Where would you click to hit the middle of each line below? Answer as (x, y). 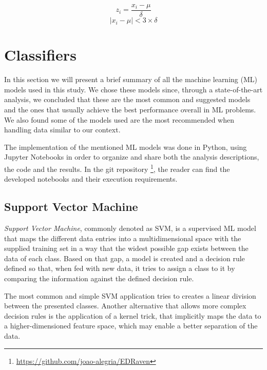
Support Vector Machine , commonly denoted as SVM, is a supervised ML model (130, 228)
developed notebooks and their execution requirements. (91, 179)
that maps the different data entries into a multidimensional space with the (123, 238)
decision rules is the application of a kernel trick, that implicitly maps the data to (133, 315)
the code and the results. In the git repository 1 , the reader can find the (117, 168)
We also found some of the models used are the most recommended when (119, 119)
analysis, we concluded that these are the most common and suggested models (127, 99)
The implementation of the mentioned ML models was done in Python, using (126, 147)
